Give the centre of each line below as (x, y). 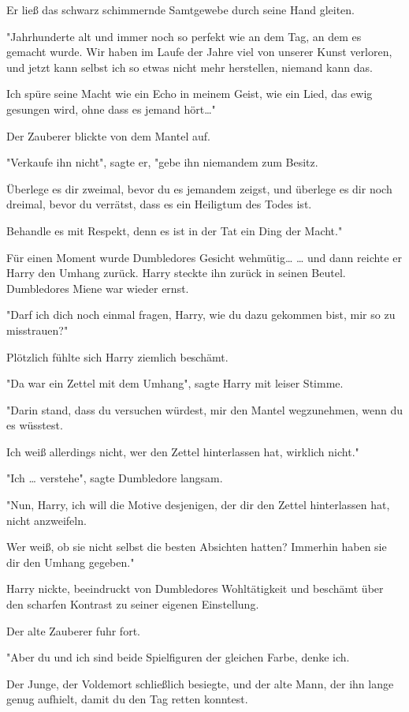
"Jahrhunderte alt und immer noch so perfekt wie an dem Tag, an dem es (184, 36)
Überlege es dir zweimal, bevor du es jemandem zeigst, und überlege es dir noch (199, 188)
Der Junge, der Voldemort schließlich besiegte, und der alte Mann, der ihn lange (200, 683)
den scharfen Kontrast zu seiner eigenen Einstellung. (133, 604)
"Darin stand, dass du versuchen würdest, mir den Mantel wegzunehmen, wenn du (204, 409)
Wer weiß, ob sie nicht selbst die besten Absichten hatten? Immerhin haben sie (197, 547)
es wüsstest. (35, 425)
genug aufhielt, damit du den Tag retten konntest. (127, 699)
